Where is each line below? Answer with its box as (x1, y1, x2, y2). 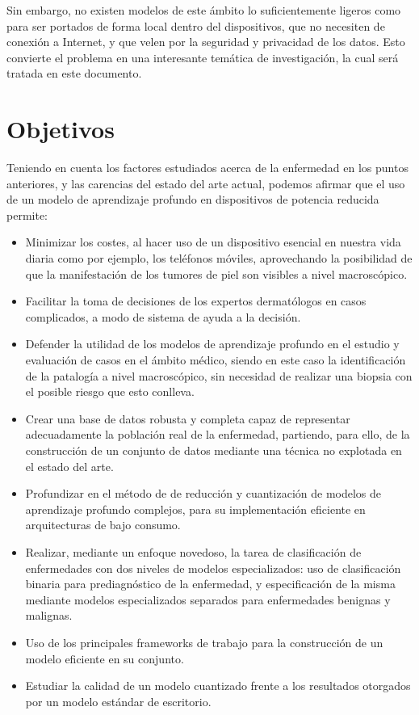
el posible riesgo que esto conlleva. (25, 383, 195, 400)
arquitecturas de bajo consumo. (25, 516, 181, 533)
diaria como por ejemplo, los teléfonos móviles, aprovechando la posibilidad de (25, 250, 413, 267)
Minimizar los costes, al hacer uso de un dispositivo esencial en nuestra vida (25, 233, 401, 250)
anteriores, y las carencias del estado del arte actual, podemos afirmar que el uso (6, 175, 405, 191)
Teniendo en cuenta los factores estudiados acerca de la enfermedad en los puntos (6, 159, 409, 176)
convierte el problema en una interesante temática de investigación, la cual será (6, 48, 399, 65)
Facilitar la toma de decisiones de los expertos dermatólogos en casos (25, 292, 367, 309)
